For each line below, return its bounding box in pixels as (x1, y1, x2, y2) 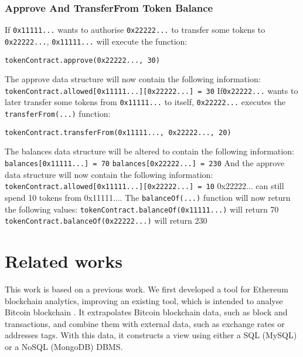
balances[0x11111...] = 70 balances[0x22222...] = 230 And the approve (5, 157, 285, 169)
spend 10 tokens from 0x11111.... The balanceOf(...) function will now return (5, 191, 291, 203)
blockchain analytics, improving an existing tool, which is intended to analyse (5, 294, 283, 307)
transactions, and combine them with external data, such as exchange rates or (5, 317, 285, 329)
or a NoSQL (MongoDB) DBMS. (5, 340, 123, 352)
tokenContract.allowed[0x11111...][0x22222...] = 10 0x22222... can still (5, 180, 284, 192)
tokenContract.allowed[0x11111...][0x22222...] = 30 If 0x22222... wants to (5, 84, 298, 96)
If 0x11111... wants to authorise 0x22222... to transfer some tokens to (5, 23, 265, 36)
